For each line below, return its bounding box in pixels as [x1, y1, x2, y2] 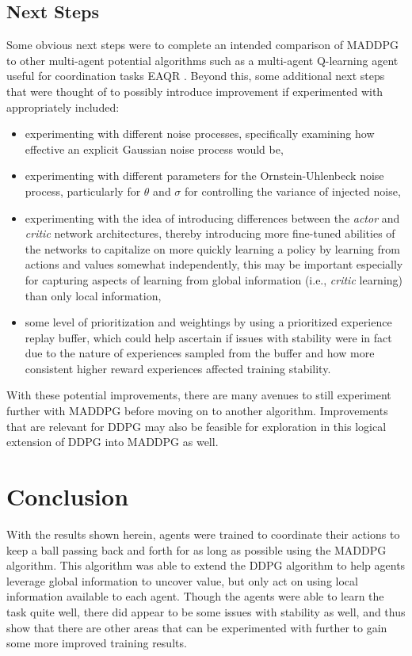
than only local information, [25, 287, 162, 303]
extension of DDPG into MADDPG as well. [6, 433, 219, 450]
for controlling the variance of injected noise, [185, 182, 401, 199]
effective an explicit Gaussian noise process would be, [25, 140, 284, 157]
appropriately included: [6, 98, 120, 115]
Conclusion [6, 480, 129, 513]
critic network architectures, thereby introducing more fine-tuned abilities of [25, 225, 395, 242]
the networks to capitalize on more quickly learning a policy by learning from [25, 240, 400, 257]
